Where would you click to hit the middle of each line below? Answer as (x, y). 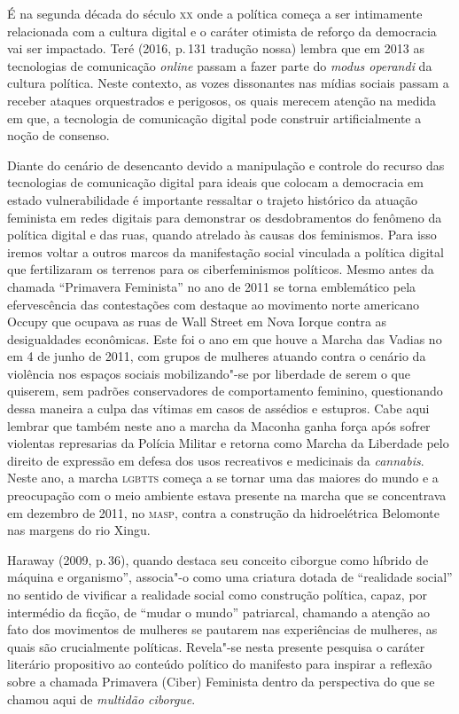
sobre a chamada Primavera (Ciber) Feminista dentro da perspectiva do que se (221, 681)
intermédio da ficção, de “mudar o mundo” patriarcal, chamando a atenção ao (218, 612)
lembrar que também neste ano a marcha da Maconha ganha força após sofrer (219, 425)
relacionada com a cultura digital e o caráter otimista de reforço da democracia (222, 31)
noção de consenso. (58, 135)
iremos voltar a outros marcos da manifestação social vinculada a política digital (226, 251)
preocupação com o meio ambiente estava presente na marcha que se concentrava (227, 495)
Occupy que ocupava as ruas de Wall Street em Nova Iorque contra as (197, 322)
